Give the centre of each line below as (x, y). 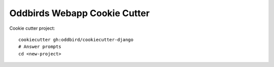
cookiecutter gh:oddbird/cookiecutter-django (76, 40)
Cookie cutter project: (32, 28)
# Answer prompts (40, 47)
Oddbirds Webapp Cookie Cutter (79, 13)
